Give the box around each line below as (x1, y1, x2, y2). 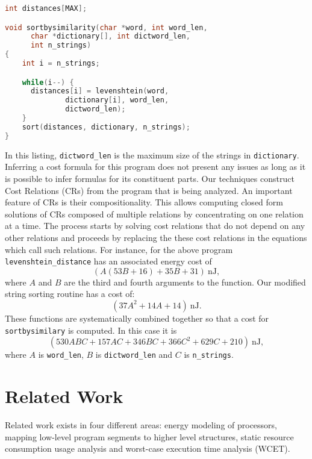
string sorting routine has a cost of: (5, 287, 135, 300)
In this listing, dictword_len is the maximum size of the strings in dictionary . (5, 148, 299, 161)
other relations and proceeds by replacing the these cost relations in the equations (5, 231, 307, 243)
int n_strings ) (30, 41, 92, 50)
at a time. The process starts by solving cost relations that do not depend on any (5, 219, 305, 232)
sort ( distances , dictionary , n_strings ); (22, 122, 190, 131)
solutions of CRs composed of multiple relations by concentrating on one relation (5, 207, 304, 220)
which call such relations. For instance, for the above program (5, 243, 233, 255)
